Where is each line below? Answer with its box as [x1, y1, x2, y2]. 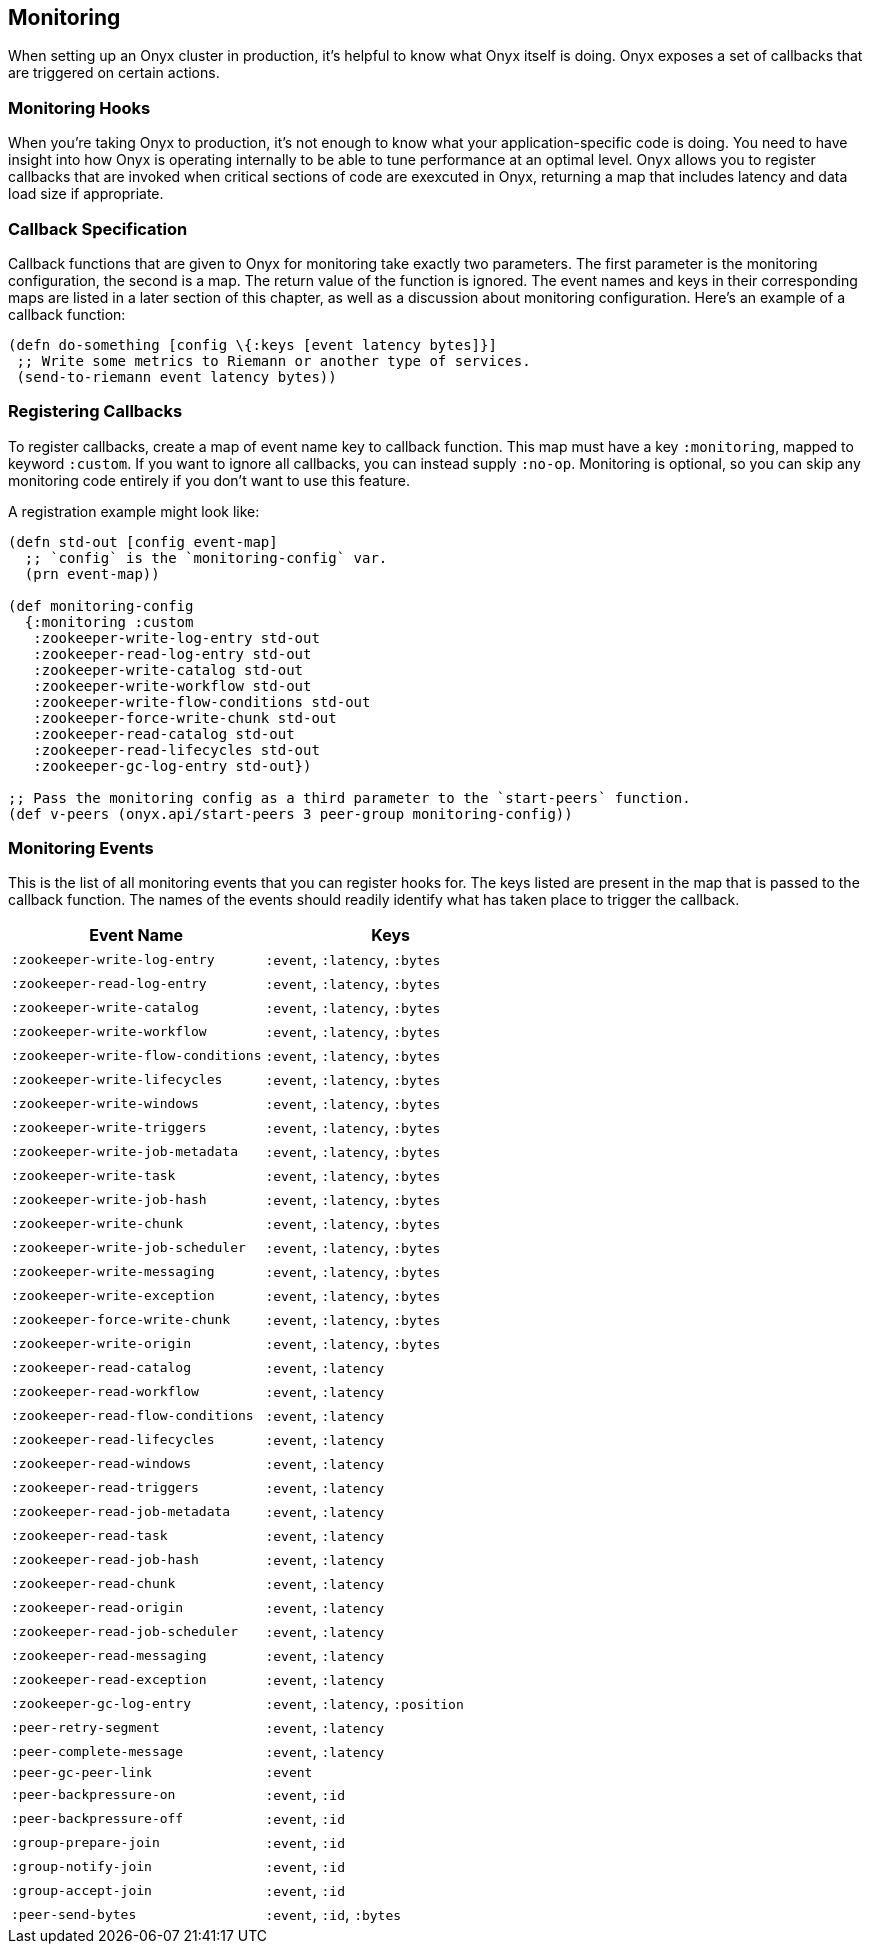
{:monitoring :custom [24, 613, 194, 630]
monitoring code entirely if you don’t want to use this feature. [8, 471, 410, 489]
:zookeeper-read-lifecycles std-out [33, 741, 320, 758]
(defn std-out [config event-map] [8, 533, 278, 550]
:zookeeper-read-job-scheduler [11, 1623, 238, 1639]
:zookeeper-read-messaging [11, 1647, 207, 1663]
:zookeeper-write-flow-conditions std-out [33, 693, 371, 710]
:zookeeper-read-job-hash [11, 1551, 199, 1567]
